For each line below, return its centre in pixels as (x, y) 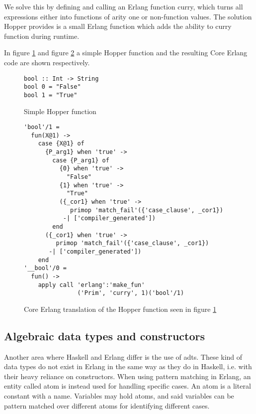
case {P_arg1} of (81, 160)
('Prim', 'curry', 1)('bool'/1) (131, 293)
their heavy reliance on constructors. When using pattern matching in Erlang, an (128, 376)
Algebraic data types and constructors (105, 336)
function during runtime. (42, 36)
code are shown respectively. (47, 62)
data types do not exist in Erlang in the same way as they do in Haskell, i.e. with (128, 366)
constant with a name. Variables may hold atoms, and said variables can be (119, 396)
